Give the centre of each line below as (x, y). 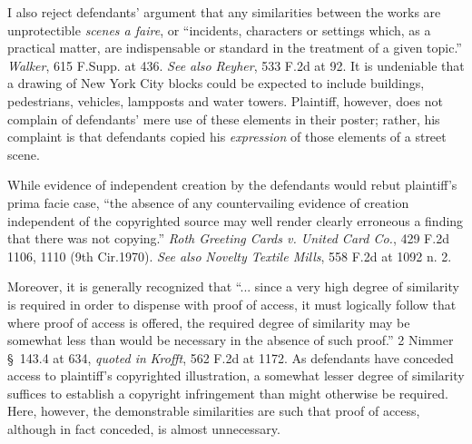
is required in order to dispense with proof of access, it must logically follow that (232, 304)
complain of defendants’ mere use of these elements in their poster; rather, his (224, 118)
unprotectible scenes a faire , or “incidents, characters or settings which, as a (219, 30)
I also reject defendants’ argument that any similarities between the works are (224, 12)
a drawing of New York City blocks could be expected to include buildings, (216, 83)
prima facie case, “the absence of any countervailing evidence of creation (208, 202)
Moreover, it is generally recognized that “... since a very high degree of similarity (233, 286)
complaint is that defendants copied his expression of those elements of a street (227, 137)
